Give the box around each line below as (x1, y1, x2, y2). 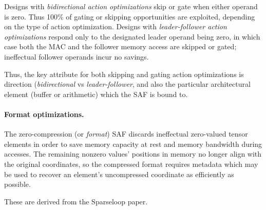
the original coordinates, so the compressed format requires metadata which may (4, 158, 258, 169)
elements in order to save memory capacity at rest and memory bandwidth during (4, 138, 262, 149)
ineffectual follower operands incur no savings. (4, 51, 149, 62)
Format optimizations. (4, 108, 84, 119)
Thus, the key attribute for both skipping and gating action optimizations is (4, 68, 244, 79)
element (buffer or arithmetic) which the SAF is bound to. (4, 88, 188, 99)
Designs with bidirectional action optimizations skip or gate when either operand (4, 1, 258, 11)
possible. (4, 179, 31, 189)
